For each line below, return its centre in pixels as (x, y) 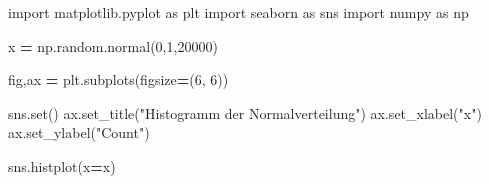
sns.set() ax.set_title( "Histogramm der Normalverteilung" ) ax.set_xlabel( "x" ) (245, 112)
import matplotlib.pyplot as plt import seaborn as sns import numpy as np (238, 12)
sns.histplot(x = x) (62, 165)
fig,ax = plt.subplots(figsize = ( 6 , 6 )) (118, 79)
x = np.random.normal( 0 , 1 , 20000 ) (113, 45)
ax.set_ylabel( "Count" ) (79, 132)
